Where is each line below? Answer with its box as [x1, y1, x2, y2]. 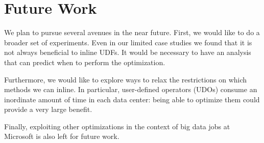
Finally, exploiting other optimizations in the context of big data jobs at [4, 121, 230, 131]
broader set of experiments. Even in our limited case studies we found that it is [4, 37, 252, 47]
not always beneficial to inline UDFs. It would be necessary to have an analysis [4, 47, 251, 58]
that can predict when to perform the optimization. [4, 56, 165, 67]
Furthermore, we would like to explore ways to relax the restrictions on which [4, 74, 247, 84]
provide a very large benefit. [4, 104, 92, 115]
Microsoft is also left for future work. [4, 131, 119, 141]
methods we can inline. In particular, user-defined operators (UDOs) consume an [4, 84, 257, 95]
